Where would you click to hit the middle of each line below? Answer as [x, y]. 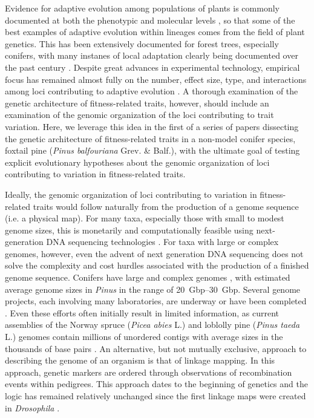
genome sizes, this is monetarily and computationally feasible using [129, 230]
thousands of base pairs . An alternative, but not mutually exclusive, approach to [156, 348]
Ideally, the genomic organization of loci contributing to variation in [131, 194]
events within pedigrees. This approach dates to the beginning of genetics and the [156, 384]
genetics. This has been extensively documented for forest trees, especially [142, 43]
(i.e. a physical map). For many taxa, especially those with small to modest [145, 218]
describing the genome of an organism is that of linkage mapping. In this [140, 360]
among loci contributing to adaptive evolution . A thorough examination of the [152, 91]
